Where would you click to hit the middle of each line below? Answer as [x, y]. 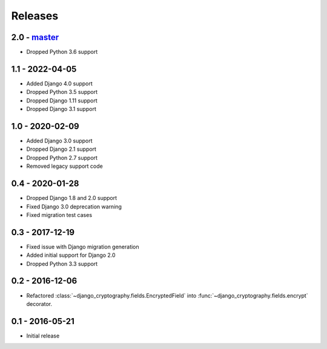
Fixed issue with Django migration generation [83, 247]
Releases [35, 16]
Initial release [43, 336]
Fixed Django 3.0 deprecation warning [74, 207]
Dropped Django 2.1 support [61, 149]
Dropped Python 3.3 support [62, 264]
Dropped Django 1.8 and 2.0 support [72, 198]
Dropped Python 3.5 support [62, 92]
